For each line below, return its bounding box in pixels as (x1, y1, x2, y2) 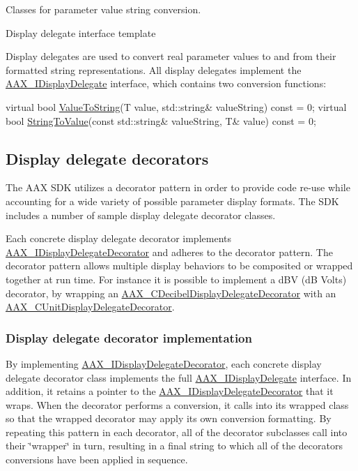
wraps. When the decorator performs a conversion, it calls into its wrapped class (6, 397, 349, 412)
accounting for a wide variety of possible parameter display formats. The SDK (6, 193, 339, 208)
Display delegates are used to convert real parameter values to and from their (6, 49, 336, 63)
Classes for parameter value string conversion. (6, 2, 201, 16)
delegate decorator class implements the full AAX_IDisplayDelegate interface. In (6, 370, 352, 384)
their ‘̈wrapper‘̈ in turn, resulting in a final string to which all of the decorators (6, 438, 343, 453)
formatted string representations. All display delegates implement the (6, 62, 302, 77)
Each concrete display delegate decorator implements (6, 231, 231, 246)
